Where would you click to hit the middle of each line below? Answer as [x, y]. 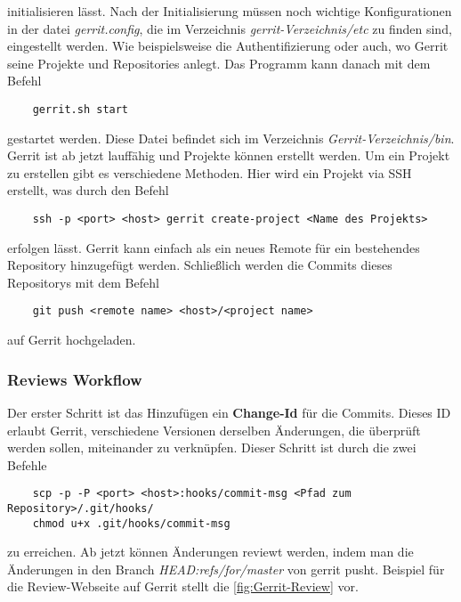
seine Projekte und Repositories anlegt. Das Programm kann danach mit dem [219, 63]
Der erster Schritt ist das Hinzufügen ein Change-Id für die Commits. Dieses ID [229, 412]
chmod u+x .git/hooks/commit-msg [131, 523]
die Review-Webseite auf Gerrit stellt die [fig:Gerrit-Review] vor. [183, 586]
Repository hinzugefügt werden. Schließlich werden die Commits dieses [200, 265]
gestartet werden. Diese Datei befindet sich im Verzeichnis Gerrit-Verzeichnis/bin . [231, 138]
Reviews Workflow [75, 379]
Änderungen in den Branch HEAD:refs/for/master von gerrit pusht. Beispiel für [226, 569]
